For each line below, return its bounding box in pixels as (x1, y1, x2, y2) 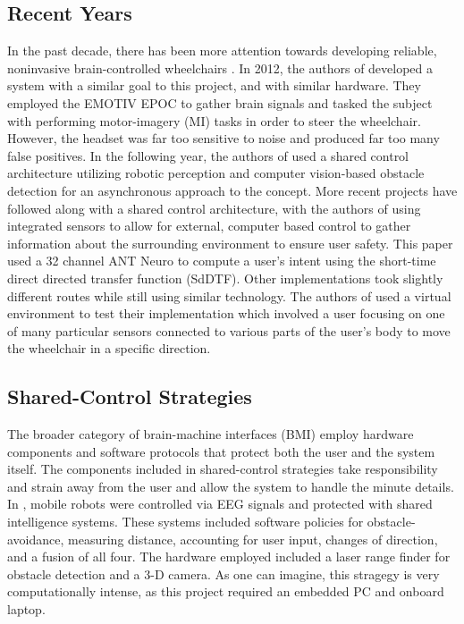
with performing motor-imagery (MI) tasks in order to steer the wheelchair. (7, 111, 421, 130)
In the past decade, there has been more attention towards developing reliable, (7, 41, 437, 60)
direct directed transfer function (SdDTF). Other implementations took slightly (7, 268, 443, 287)
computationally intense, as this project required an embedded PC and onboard (7, 582, 444, 601)
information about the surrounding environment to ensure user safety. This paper (7, 233, 453, 252)
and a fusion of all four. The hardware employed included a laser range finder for (7, 547, 451, 566)
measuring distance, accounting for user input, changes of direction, (68, 529, 438, 548)
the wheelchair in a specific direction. (7, 339, 211, 358)
